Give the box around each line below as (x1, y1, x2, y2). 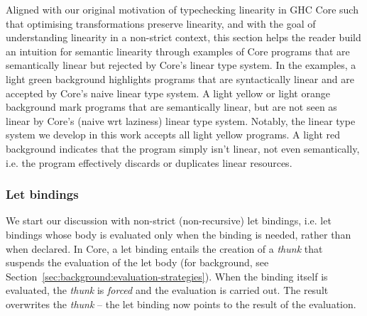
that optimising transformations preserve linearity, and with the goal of (6, 16, 316, 31)
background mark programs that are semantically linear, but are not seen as (6, 99, 337, 114)
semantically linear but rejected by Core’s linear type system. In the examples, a (6, 58, 356, 72)
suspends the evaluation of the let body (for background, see (6, 255, 269, 270)
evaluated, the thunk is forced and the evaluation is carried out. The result (6, 283, 329, 298)
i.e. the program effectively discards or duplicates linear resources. (6, 155, 292, 170)
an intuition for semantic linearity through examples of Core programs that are (6, 43, 350, 58)
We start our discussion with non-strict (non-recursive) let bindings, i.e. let (6, 213, 332, 228)
